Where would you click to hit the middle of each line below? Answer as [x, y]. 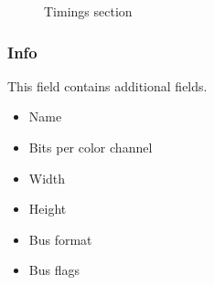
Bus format [60, 239]
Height [48, 209]
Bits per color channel [91, 147]
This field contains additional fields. [107, 85]
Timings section [88, 11]
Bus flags [54, 270]
